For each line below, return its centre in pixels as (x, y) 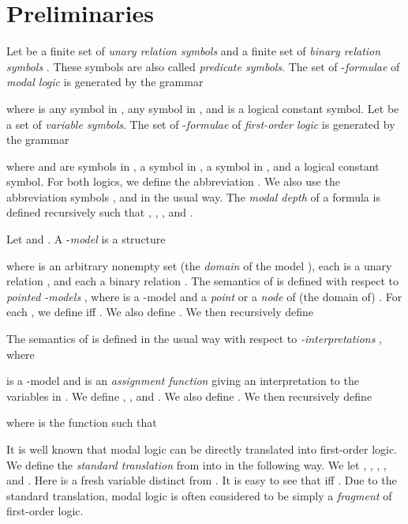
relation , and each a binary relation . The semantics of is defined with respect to (203, 281)
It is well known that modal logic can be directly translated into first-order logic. (202, 449)
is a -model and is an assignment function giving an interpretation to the (183, 381)
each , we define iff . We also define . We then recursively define (160, 312)
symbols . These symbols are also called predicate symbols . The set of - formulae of (203, 66)
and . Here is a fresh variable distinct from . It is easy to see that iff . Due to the (202, 480)
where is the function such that (82, 422)
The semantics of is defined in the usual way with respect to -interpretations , (194, 339)
